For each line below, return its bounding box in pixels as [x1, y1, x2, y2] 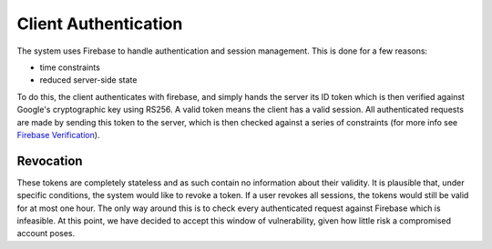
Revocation [16, 153, 83, 168]
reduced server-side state [39, 75, 138, 85]
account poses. [16, 228, 76, 239]
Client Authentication [16, 14, 183, 34]
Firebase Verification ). [16, 129, 100, 140]
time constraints [39, 62, 100, 73]
